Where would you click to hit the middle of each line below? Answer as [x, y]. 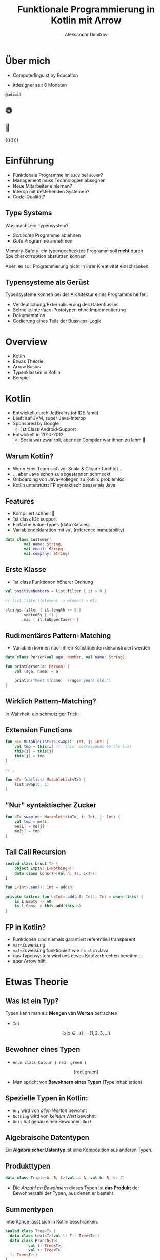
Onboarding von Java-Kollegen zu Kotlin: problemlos [68, 479]
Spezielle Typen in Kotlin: [47, 1098]
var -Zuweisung [29, 945]
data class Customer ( [28, 539]
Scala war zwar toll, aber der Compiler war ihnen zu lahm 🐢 [83, 440]
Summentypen [29, 1209]
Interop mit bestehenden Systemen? [51, 191]
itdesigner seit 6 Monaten [40, 85]
